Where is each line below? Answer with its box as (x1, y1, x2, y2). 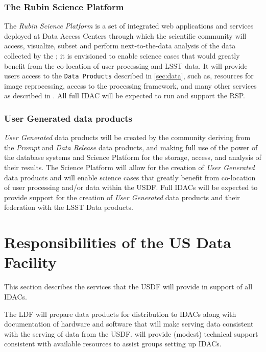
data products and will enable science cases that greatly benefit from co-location (4, 172, 256, 182)
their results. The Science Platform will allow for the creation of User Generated (4, 162, 255, 173)
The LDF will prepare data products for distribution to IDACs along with (4, 308, 236, 319)
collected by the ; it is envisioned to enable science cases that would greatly (4, 50, 240, 61)
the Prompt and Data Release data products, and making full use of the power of (4, 142, 258, 152)
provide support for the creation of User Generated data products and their (4, 192, 240, 202)
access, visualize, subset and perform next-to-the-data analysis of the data (4, 40, 236, 51)
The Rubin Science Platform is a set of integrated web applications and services (4, 20, 254, 31)
